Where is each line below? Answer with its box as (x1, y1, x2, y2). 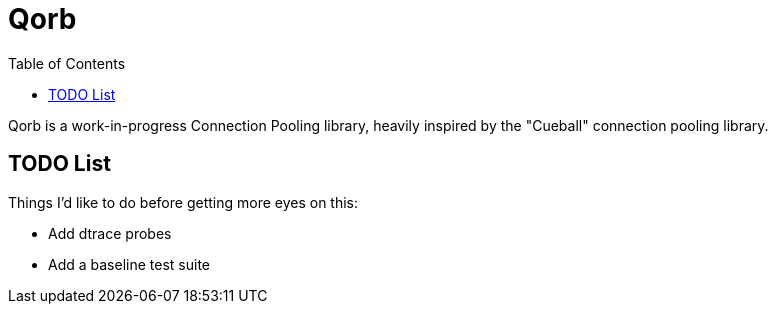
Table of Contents (8, 54, 126, 72)
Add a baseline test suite (48, 255, 210, 273)
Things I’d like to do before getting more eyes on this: (8, 193, 359, 211)
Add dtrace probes (48, 224, 172, 242)
